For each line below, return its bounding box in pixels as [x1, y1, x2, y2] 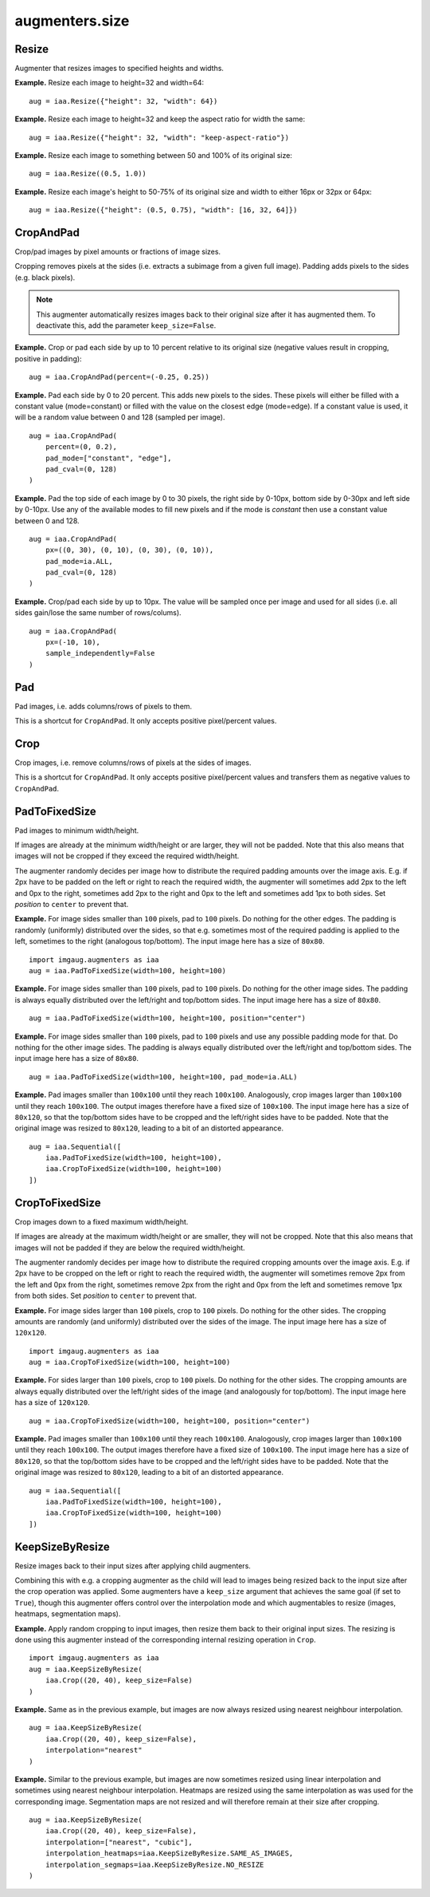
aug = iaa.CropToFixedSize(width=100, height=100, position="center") [29, 1416, 311, 1426]
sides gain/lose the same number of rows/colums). [14, 608, 182, 617]
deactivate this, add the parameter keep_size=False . [36, 321, 217, 330]
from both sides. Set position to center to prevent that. [14, 1291, 197, 1300]
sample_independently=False [45, 649, 155, 658]
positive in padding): [14, 353, 83, 363]
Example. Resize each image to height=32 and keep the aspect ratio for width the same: [14, 114, 306, 124]
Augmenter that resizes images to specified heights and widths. [14, 64, 225, 73]
